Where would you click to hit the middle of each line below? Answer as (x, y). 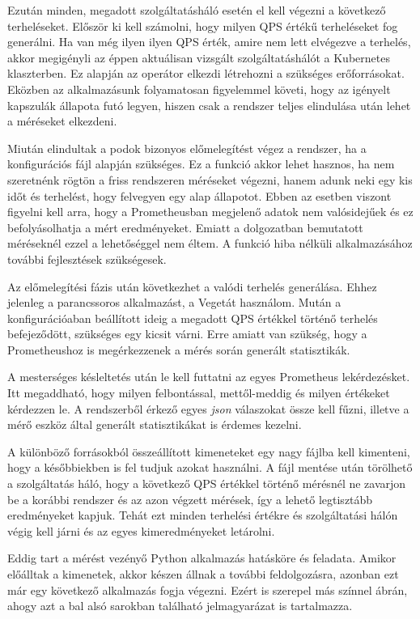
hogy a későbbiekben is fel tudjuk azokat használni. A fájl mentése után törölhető (210, 467)
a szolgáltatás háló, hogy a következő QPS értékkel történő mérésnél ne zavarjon (207, 483)
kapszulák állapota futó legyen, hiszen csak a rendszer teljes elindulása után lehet (209, 105)
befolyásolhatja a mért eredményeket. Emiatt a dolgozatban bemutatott (185, 227)
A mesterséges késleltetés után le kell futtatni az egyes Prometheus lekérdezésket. (209, 377)
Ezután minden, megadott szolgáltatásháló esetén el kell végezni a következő (197, 10)
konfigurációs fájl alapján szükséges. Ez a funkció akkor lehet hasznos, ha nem (201, 164)
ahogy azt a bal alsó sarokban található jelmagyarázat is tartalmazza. (180, 606)
